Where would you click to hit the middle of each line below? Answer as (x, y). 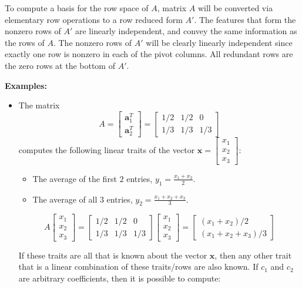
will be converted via (235, 8)
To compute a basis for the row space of (77, 8)
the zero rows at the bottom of (60, 65)
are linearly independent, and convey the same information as (186, 31)
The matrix (39, 105)
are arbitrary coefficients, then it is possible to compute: (120, 278)
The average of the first (75, 178)
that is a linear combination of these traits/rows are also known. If (138, 267)
